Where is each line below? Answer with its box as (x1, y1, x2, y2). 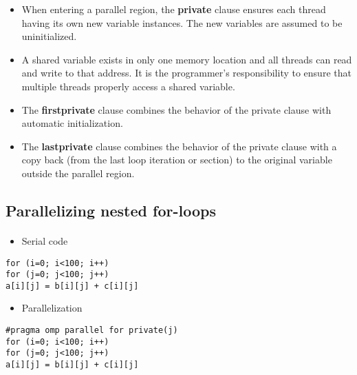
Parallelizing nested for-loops (6, 199, 216, 221)
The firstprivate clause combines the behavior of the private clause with (21, 102, 332, 116)
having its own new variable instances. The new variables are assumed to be (21, 15, 343, 30)
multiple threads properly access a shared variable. (21, 79, 235, 93)
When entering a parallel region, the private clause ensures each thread (21, 2, 326, 16)
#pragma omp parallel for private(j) (6, 325, 178, 336)
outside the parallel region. (21, 165, 135, 180)
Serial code (21, 233, 68, 247)
